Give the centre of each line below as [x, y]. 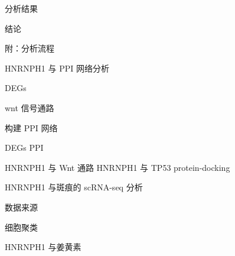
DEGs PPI [24, 148]
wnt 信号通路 [30, 107]
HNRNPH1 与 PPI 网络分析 [57, 68]
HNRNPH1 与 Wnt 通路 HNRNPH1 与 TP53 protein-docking [117, 167]
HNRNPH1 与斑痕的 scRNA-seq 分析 [74, 187]
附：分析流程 [30, 48]
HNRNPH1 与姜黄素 [43, 247]
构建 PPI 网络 [31, 127]
